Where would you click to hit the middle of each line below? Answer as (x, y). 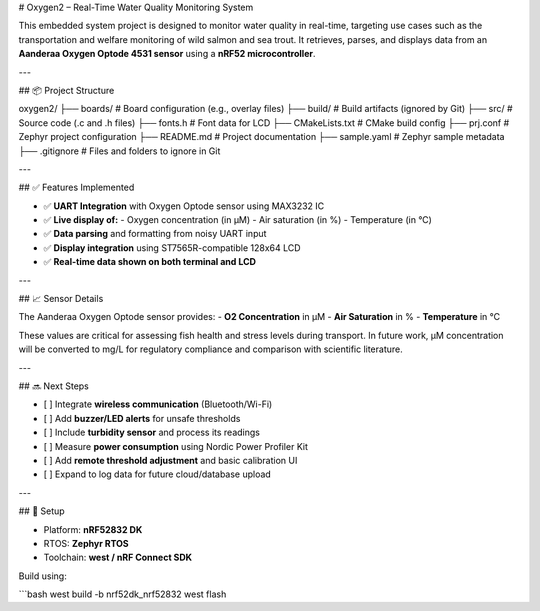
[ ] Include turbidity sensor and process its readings (151, 432)
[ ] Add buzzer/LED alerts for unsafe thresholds (142, 418)
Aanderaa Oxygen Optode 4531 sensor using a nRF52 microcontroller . (167, 54)
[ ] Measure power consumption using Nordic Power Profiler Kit (176, 446)
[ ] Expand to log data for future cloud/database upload (157, 474)
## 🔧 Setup (41, 511)
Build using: (42, 576)
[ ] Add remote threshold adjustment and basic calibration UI (170, 460)
